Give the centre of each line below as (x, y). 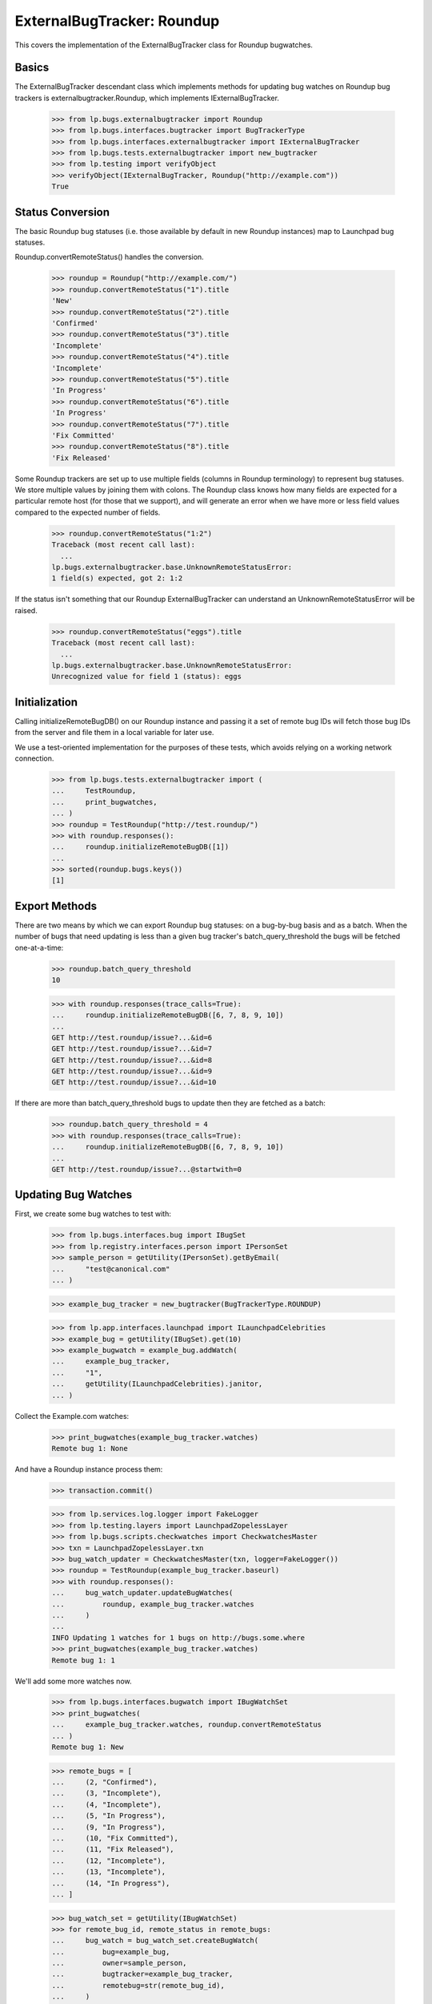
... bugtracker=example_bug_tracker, (142, 1974)
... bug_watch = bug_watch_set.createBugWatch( (155, 1941)
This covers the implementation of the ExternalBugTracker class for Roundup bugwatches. (164, 45)
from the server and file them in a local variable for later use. (114, 733)
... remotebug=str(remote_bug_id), (138, 1985)
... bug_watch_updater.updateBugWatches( (142, 1593)
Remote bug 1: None (90, 1448)
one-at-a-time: (39, 947)
